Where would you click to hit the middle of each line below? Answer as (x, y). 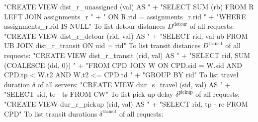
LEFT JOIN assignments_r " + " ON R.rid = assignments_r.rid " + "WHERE (125, 16)
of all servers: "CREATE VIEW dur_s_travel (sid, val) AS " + (134, 84)
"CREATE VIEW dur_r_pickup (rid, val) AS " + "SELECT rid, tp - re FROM (126, 103)
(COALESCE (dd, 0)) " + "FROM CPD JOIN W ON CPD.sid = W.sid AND (123, 65)
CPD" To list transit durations (51, 113)
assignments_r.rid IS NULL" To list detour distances (85, 26)
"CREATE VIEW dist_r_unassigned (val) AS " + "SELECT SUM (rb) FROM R (129, 6)
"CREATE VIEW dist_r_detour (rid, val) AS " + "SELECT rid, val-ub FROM (126, 35)
